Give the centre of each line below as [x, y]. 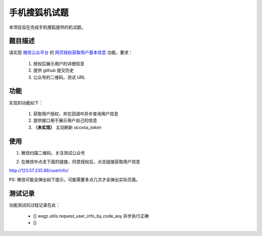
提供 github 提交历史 [54, 70]
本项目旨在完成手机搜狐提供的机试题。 [47, 27]
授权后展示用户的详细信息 [59, 64]
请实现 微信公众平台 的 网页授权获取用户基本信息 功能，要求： [71, 52]
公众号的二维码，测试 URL [59, 77]
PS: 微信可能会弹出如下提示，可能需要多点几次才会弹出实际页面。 [74, 179]
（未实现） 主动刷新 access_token [67, 127]
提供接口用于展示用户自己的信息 [65, 120]
